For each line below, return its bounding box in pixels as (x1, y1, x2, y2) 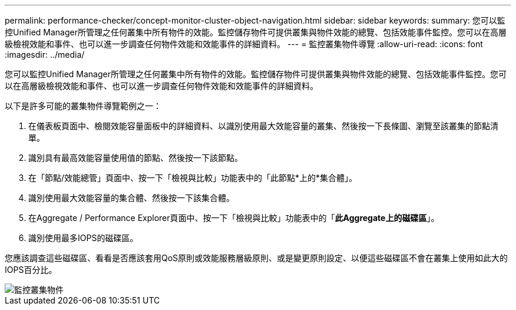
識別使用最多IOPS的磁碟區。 (28, 233, 138, 243)
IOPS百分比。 (5, 265, 57, 275)
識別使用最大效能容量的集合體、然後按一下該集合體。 (28, 193, 234, 203)
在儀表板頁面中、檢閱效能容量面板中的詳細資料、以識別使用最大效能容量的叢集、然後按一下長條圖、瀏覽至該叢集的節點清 (28, 121, 498, 131)
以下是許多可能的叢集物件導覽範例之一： (5, 101, 161, 111)
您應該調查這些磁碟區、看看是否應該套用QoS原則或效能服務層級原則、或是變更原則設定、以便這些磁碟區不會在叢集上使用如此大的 (5, 253, 508, 263)
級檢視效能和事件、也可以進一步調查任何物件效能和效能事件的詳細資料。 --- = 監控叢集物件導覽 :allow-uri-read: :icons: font (5, 39, 483, 49)
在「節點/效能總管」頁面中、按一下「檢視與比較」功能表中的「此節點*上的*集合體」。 (28, 173, 358, 183)
